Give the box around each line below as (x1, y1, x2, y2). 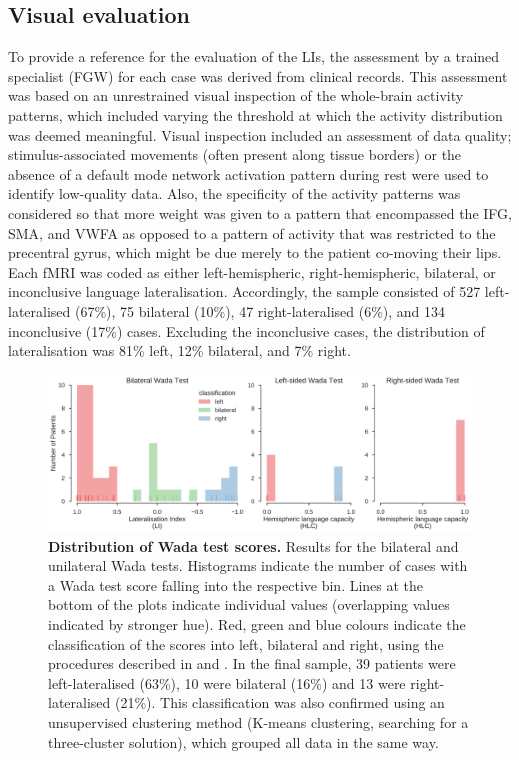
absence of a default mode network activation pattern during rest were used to (8, 163, 489, 184)
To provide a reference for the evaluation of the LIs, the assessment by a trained (8, 46, 500, 67)
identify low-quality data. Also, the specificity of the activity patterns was (8, 183, 461, 204)
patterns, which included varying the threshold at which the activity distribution (8, 104, 503, 125)
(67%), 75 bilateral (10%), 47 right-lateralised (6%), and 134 (75, 300, 446, 321)
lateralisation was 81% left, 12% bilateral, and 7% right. (8, 340, 351, 361)
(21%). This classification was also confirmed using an (115, 692, 445, 713)
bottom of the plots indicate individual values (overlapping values (48, 594, 450, 615)
